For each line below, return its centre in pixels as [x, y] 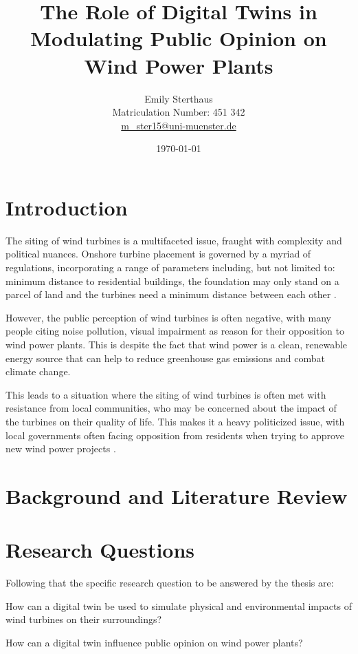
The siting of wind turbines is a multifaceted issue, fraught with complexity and [174, 240]
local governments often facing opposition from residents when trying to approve [175, 435]
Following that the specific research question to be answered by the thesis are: [170, 583]
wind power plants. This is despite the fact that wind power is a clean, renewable [177, 344]
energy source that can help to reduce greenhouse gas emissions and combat [165, 358]
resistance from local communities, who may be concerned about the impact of [171, 408]
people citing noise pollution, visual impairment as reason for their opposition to [175, 331]
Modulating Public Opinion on [179, 38]
